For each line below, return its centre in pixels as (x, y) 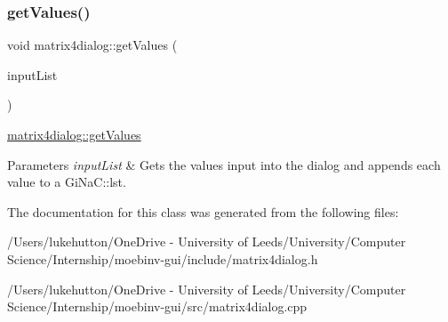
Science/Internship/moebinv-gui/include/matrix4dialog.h (163, 258)
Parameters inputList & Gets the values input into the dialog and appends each (224, 164)
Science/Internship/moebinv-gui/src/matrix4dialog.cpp (157, 306)
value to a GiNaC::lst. (67, 182)
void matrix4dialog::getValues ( (92, 45)
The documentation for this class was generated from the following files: (203, 211)
